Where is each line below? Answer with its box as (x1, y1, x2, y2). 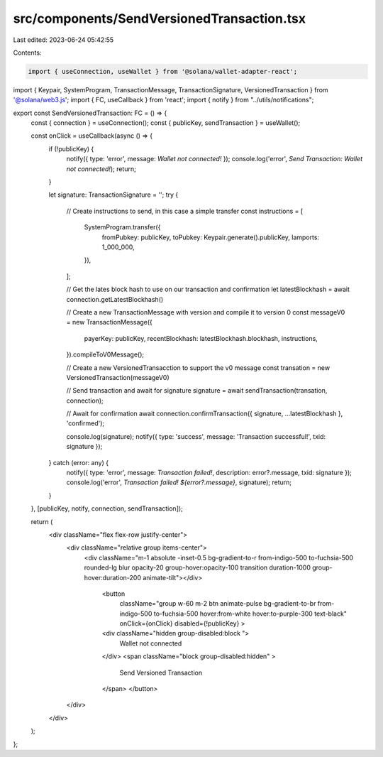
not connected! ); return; (66, 164, 136, 173)
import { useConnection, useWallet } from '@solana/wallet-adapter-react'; (28, 67, 298, 75)
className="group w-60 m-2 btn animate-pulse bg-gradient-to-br (119, 599, 316, 608)
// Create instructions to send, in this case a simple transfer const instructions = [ (66, 207, 304, 215)
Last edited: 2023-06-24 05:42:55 (13, 36, 114, 44)
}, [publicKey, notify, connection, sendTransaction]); (30, 504, 184, 513)
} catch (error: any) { (48, 458, 109, 467)
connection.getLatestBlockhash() (66, 295, 164, 303)
